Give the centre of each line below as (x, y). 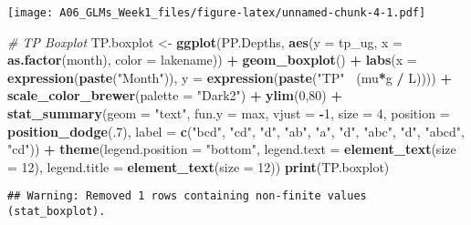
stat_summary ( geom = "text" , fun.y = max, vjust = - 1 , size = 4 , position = (229, 113)
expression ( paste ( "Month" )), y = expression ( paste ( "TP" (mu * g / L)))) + (230, 77)
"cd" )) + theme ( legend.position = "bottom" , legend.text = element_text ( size (232, 149)
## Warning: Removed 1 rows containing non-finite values (187, 196)
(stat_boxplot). (57, 212)
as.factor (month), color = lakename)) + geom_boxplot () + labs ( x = (212, 60)
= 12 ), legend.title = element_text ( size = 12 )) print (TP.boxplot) (199, 166)
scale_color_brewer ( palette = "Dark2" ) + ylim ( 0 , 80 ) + (175, 95)
